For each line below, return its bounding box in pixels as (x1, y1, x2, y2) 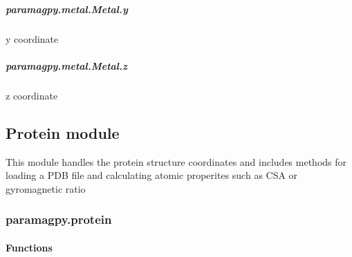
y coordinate (6, 31, 59, 46)
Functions (6, 240, 53, 254)
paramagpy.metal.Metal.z (6, 58, 127, 73)
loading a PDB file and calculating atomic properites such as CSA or (6, 168, 298, 182)
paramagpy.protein (6, 211, 112, 228)
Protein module (6, 122, 120, 143)
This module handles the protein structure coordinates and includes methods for (6, 154, 347, 169)
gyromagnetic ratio (6, 181, 86, 196)
